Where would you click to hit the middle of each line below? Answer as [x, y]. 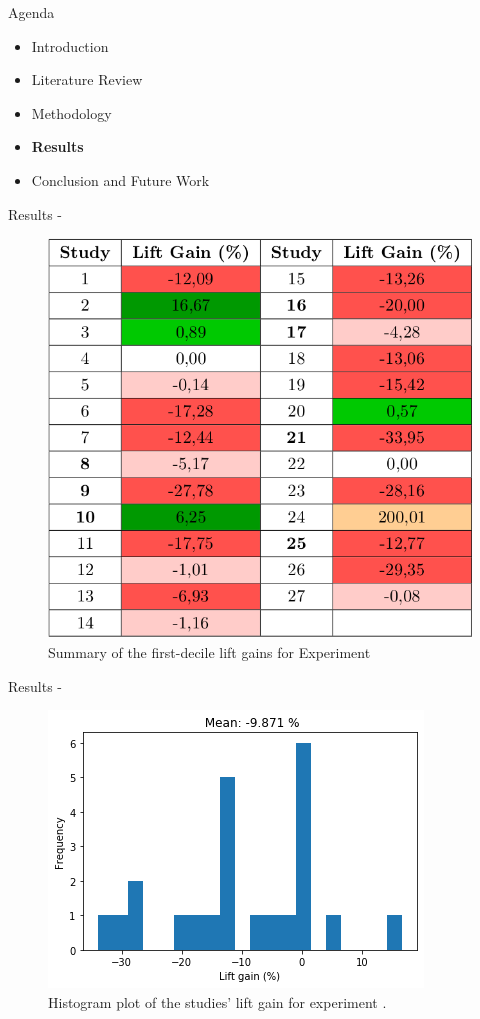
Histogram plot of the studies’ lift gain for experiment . [217, 1001]
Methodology [71, 112]
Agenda [31, 12]
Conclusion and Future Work [120, 179]
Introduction [70, 45]
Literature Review [87, 79]
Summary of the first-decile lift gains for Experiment [209, 651]
